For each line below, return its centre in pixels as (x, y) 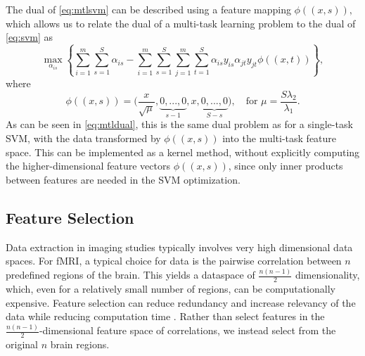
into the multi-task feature (280, 138)
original (22, 344)
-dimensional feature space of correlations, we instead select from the (187, 330)
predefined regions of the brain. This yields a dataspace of (130, 275)
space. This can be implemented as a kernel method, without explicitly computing (183, 152)
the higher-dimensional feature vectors (88, 166)
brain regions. (80, 344)
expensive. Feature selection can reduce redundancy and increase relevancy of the (181, 302)
